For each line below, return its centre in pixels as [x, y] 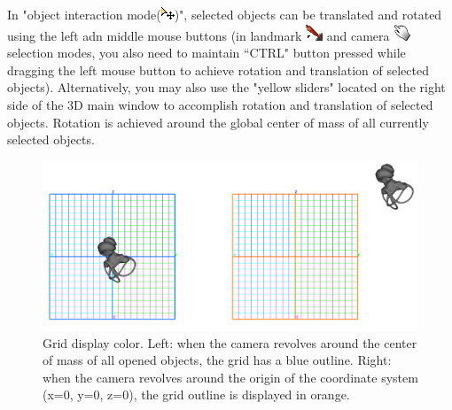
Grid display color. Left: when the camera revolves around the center [230, 342]
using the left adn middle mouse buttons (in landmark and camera [199, 35]
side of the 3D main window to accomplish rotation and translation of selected [220, 104]
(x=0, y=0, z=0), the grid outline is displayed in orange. [196, 395]
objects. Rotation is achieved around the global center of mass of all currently [218, 122]
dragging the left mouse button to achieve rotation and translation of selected [218, 70]
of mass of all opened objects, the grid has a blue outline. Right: [217, 360]
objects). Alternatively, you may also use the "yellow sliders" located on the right [226, 87]
